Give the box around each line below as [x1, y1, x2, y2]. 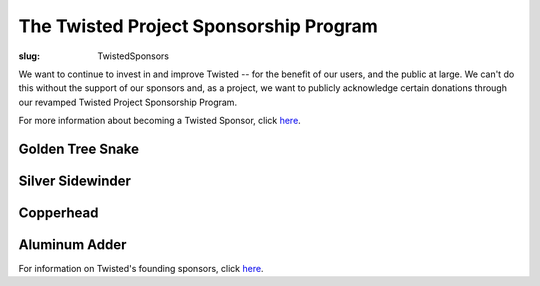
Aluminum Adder [18, 236, 127, 253]
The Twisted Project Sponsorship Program [18, 15, 379, 37]
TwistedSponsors [97, 50, 170, 62]
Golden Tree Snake [18, 140, 140, 157]
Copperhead [18, 204, 99, 221]
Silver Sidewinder [18, 172, 132, 189]
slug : [18, 50, 40, 62]
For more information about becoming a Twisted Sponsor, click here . [18, 115, 302, 127]
